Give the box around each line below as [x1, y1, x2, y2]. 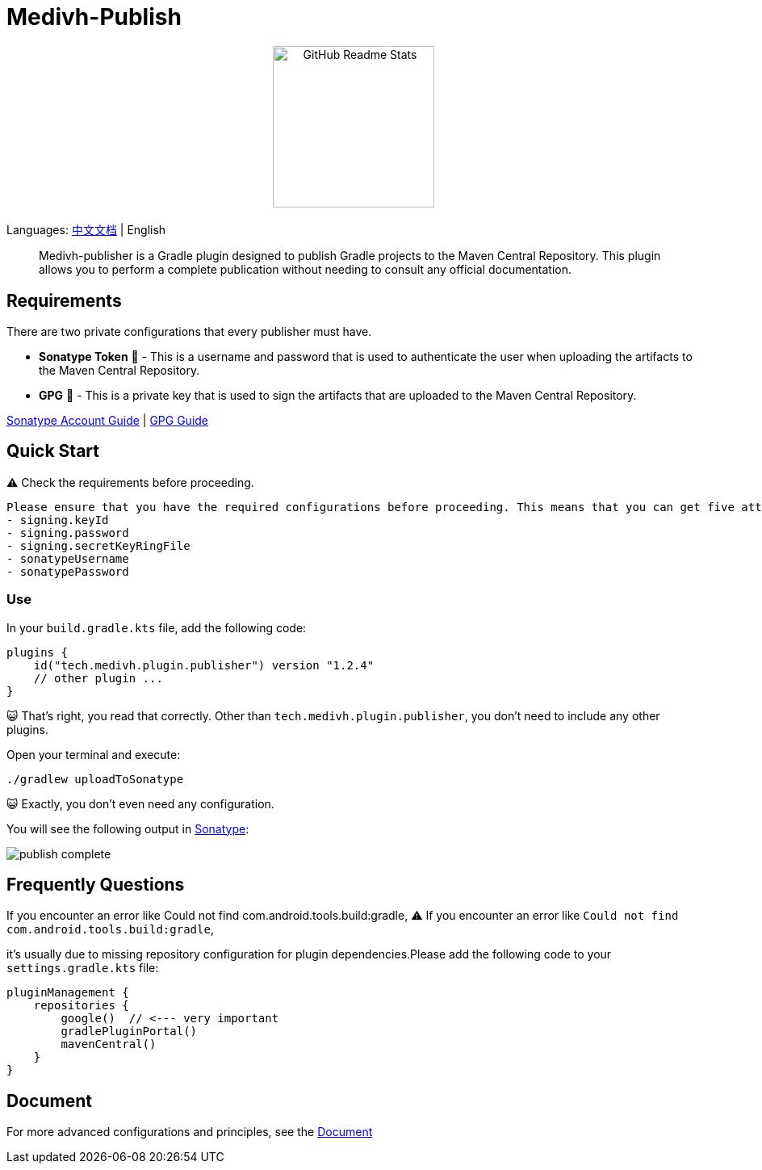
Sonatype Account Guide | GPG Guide [6, 413, 209, 428]
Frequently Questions [6, 874, 185, 895]
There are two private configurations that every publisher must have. [6, 325, 372, 339]
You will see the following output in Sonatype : [6, 821, 249, 836]
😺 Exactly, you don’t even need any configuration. [6, 796, 274, 811]
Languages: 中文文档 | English [6, 223, 166, 237]
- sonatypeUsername [6, 551, 129, 565]
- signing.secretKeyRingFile [6, 539, 190, 552]
